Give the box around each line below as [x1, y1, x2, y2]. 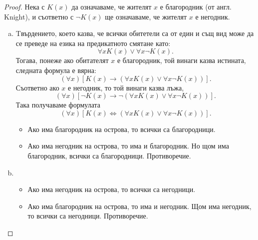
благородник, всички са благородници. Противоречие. [27, 150, 191, 160]
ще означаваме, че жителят [105, 11, 187, 21]
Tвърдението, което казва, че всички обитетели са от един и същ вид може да [15, 28, 254, 38]
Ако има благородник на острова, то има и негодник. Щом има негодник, [27, 200, 252, 211]
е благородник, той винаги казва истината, [117, 55, 246, 65]
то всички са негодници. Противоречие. [27, 210, 148, 221]
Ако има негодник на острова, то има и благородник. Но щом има [27, 140, 229, 151]
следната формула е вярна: [15, 64, 96, 75]
